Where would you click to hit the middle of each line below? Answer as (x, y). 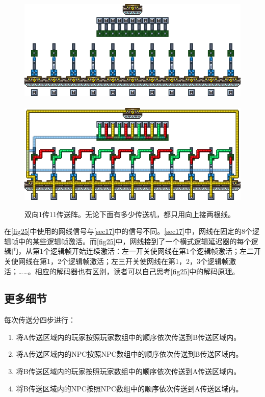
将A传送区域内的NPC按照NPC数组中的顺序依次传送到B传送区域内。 (129, 354)
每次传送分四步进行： (40, 320)
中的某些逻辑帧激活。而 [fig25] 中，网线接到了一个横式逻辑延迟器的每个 (135, 241)
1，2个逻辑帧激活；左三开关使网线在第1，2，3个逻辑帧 (138, 261)
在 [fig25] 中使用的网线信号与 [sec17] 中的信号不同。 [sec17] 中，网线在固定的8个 (128, 231)
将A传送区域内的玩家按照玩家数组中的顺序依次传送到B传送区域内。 (128, 337)
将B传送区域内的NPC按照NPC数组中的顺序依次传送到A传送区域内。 (129, 388)
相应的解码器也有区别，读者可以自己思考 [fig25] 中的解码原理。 (137, 271)
